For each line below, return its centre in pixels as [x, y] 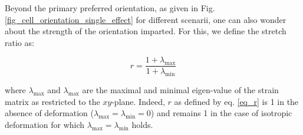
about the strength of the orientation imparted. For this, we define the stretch [146, 31]
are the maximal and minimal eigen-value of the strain [180, 90]
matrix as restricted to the [52, 101]
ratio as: [19, 42]
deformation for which [45, 125]
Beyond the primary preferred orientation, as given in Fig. [110, 8]
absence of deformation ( [50, 113]
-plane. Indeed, [138, 101]
